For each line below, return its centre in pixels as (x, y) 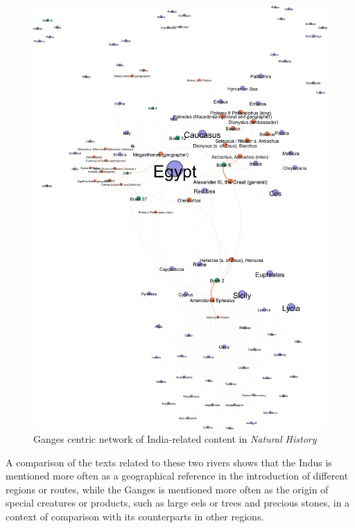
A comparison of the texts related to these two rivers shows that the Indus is (169, 462)
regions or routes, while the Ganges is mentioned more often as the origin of (167, 489)
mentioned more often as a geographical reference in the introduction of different (177, 476)
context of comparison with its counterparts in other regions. (135, 517)
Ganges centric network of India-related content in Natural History (175, 439)
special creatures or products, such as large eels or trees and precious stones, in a (178, 503)
